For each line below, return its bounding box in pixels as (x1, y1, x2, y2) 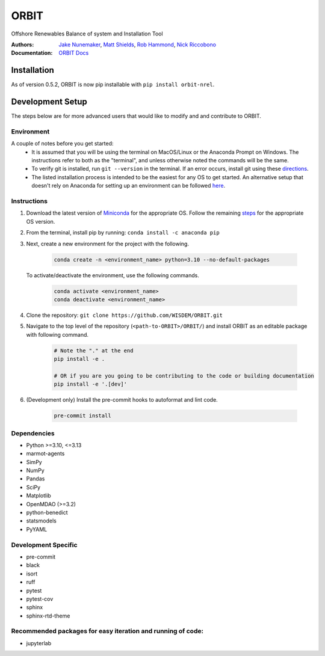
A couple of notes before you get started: (11, 140, 114, 147)
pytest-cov (26, 595, 54, 602)
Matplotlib (26, 492, 51, 499)
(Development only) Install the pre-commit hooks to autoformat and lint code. (26, 396, 218, 403)
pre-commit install (54, 412, 111, 419)
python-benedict (26, 509, 69, 517)
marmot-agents (26, 450, 65, 457)
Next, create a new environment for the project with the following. (26, 240, 190, 247)
